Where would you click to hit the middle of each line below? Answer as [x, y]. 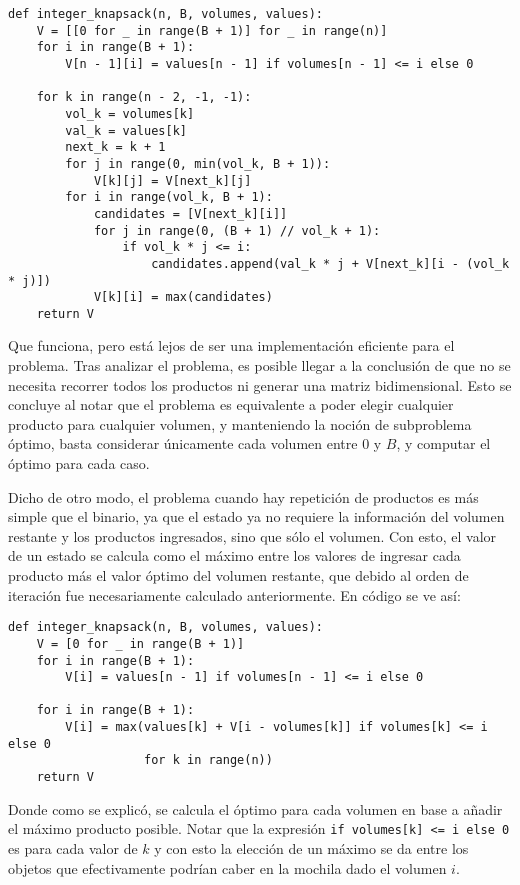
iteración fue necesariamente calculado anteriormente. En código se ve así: [234, 594]
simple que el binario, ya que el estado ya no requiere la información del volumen [256, 516]
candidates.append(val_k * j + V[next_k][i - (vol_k [330, 263]
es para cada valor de [73, 848]
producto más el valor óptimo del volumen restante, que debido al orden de [238, 575]
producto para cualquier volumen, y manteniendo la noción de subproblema [240, 423]
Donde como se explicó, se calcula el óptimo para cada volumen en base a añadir [255, 808]
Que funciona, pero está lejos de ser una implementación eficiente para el [231, 345]
